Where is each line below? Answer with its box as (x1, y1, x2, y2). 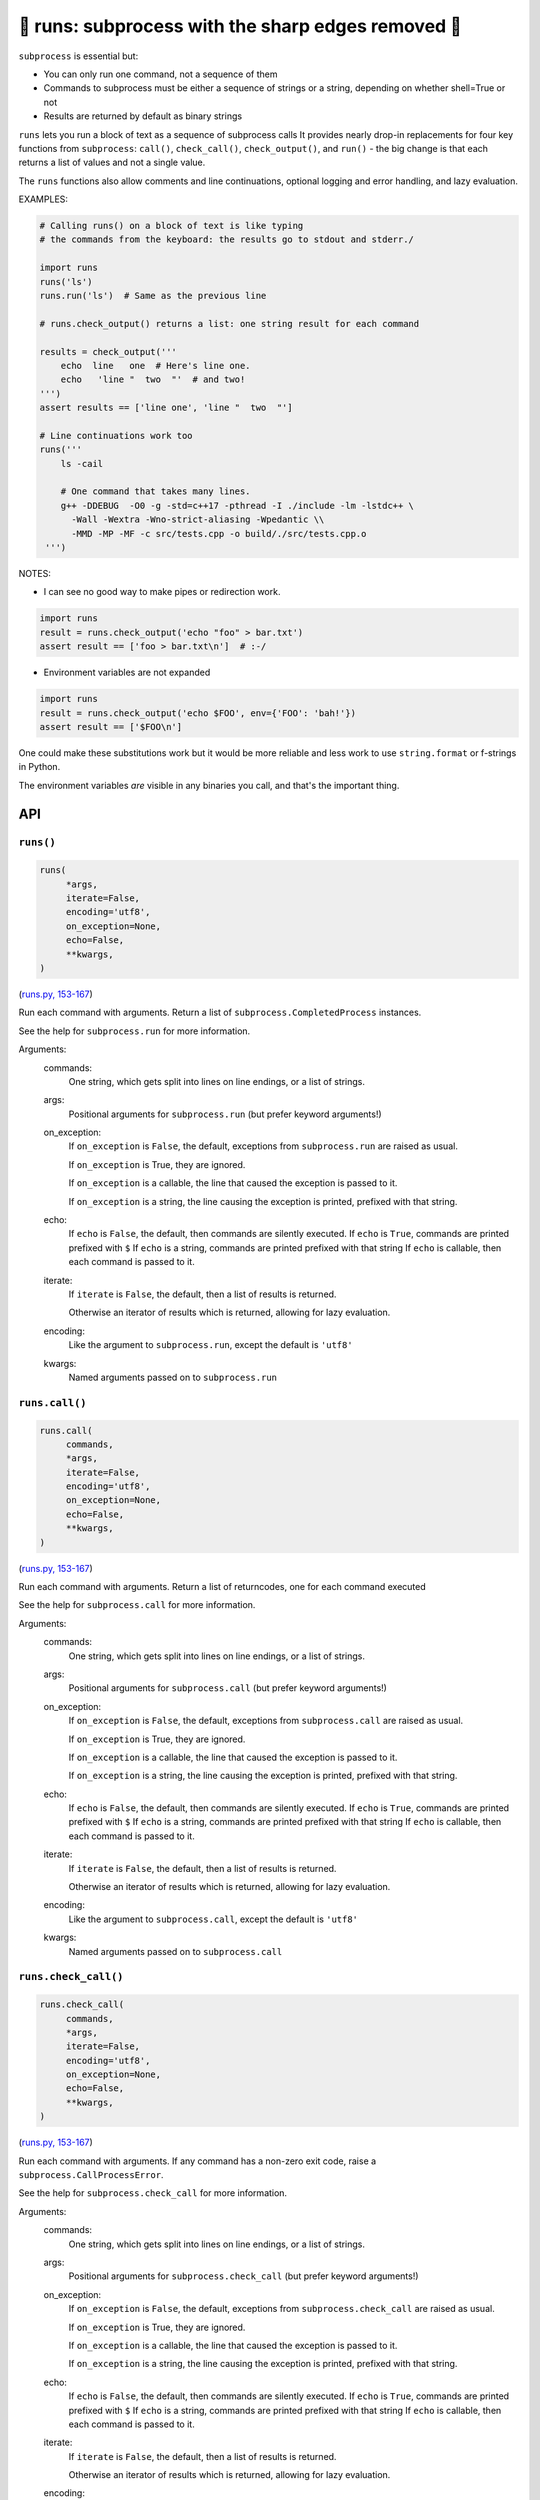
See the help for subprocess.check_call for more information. (18, 2187, 288, 2199)
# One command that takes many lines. (60, 486, 251, 497)
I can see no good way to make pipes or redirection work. (43, 586, 281, 598)
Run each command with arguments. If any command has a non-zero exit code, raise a (18, 2155, 377, 2167)
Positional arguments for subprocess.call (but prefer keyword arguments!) (68, 1682, 387, 1694)
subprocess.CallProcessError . (18, 2169, 164, 2181)
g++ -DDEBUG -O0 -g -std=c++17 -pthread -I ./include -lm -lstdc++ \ (60, 500, 415, 511)
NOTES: (18, 568, 52, 580)
